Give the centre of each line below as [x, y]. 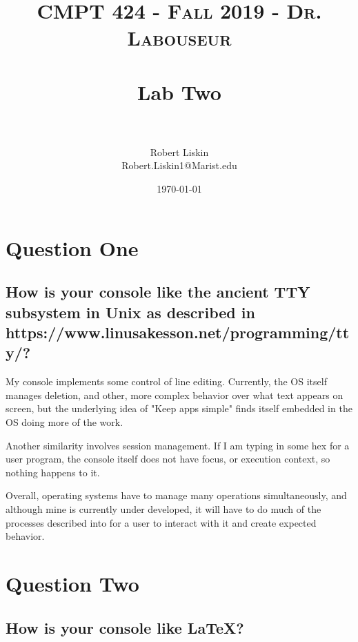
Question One [72, 247]
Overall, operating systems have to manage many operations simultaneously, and [176, 495]
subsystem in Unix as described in [130, 312]
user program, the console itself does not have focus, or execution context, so [168, 459]
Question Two [72, 583]
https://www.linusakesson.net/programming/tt [178, 332]
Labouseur [179, 38]
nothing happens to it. [53, 472]
